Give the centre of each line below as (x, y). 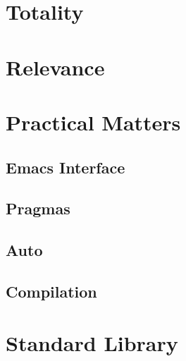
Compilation (51, 291)
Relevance (55, 67)
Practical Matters (93, 122)
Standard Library (92, 343)
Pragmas (38, 208)
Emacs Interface (66, 167)
